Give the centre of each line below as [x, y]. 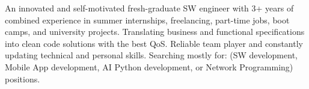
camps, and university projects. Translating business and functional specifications [155, 32]
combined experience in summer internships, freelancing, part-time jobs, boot [147, 20]
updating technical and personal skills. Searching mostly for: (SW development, [151, 55]
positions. [23, 78]
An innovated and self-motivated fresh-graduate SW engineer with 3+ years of [149, 8]
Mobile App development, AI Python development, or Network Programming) [149, 66]
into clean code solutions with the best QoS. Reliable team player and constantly [154, 43]
